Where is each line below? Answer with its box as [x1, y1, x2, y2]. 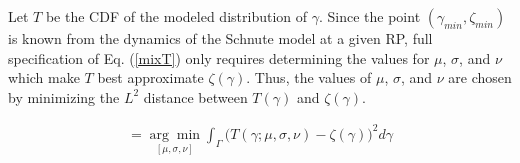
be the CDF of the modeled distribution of [45, 6, 308, 26]
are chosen [448, 67, 512, 88]
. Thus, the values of [246, 67, 372, 88]
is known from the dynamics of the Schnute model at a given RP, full [8, 28, 433, 48]
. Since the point [318, 6, 421, 26]
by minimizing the [8, 86, 120, 107]
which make [8, 67, 80, 88]
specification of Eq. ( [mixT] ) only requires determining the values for [8, 47, 430, 68]
